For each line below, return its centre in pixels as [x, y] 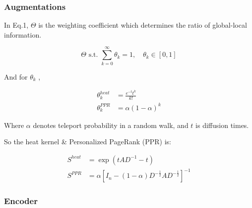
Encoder [21, 201]
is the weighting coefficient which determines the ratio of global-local [143, 25]
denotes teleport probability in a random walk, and [111, 125]
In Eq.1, [16, 25]
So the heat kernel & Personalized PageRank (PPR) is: [88, 142]
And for [16, 76]
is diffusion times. [222, 125]
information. [23, 34]
